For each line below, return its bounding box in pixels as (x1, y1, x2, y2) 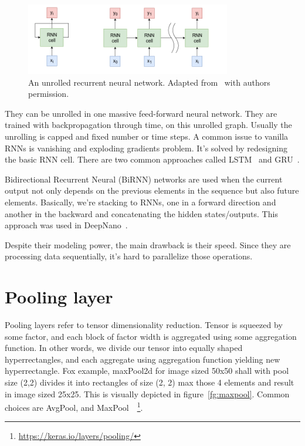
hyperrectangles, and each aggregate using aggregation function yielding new (5, 353, 280, 365)
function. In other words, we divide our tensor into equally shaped (5, 342, 243, 354)
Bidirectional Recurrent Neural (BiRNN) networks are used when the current (5, 173, 283, 185)
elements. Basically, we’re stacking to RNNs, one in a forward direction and (5, 195, 276, 208)
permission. (28, 87, 69, 100)
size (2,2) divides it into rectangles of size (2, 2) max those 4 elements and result (5, 376, 294, 388)
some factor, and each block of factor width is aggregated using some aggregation (5, 330, 297, 342)
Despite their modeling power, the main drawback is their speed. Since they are (5, 238, 291, 251)
